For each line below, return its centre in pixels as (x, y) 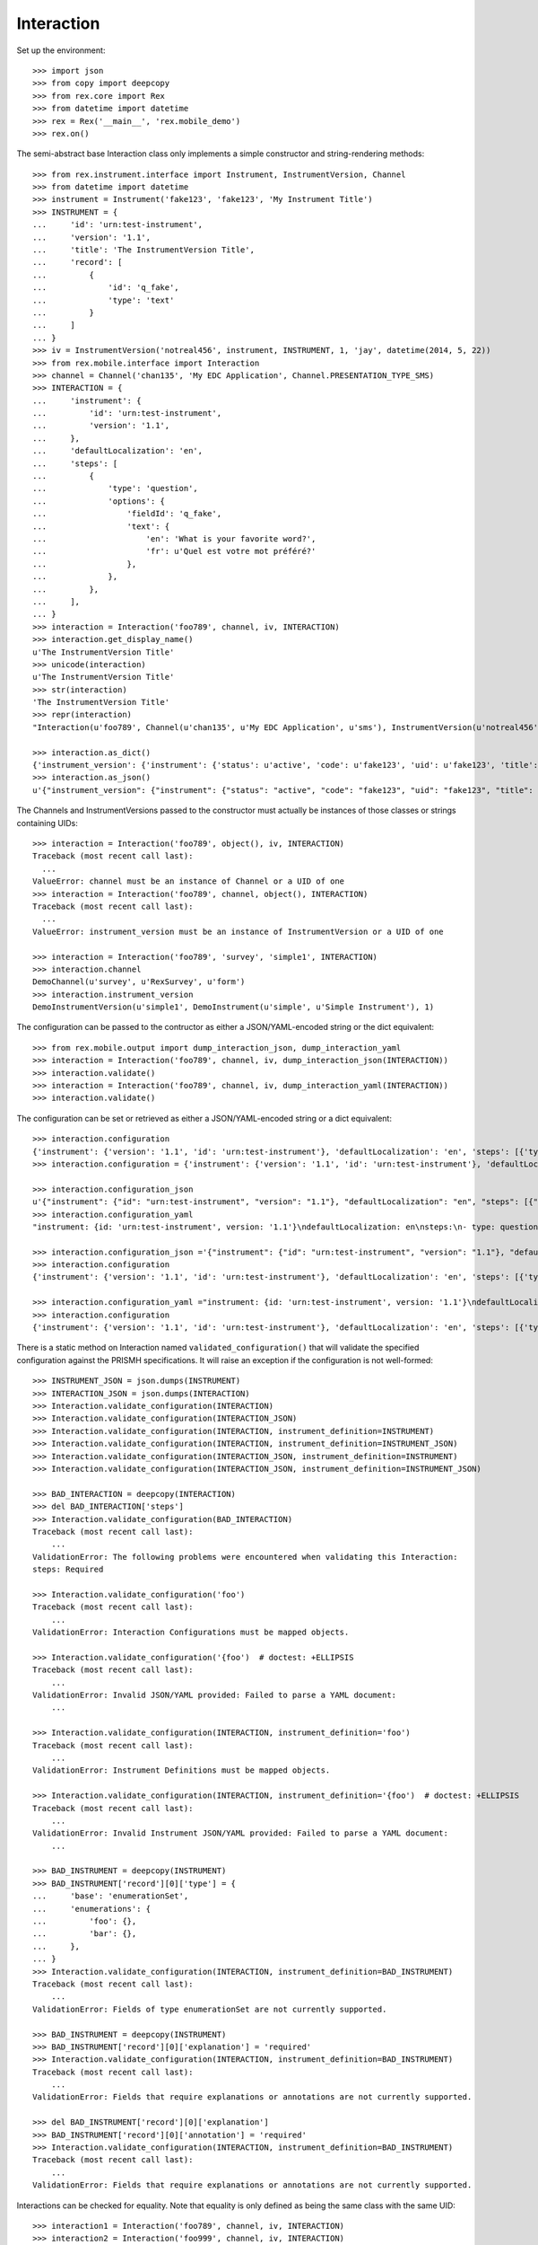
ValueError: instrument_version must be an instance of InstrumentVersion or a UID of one (238, 931)
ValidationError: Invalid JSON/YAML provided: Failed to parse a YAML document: (215, 1695)
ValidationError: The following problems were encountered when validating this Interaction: (245, 1557)
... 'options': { (99, 501)
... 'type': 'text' (104, 300)
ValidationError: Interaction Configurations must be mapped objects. (191, 1633)
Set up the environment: (61, 50)
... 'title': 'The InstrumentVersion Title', (144, 250)
